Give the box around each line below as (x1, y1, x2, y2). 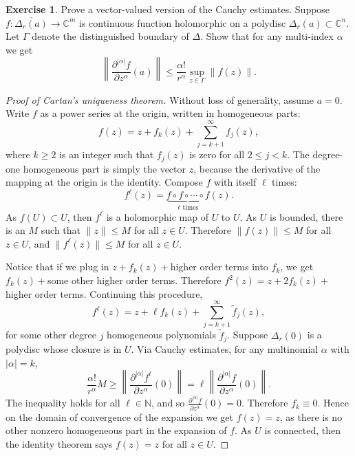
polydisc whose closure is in (6, 342, 122, 356)
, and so (151, 395, 185, 410)
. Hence (317, 395, 349, 410)
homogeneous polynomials (107, 327, 216, 342)
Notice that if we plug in (6, 259, 109, 274)
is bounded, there (270, 209, 343, 224)
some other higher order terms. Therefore (47, 273, 222, 287)
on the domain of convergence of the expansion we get (6, 409, 234, 424)
